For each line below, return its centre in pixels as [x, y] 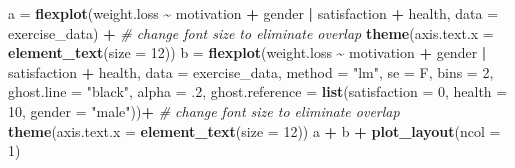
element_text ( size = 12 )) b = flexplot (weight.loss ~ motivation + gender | [247, 52]
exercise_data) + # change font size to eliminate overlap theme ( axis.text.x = [251, 32]
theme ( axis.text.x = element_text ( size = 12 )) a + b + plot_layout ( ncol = [254, 130]
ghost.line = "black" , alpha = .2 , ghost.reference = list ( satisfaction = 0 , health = [258, 91]
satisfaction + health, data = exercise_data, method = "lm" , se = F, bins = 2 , [251, 71]
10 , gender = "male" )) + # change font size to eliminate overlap [204, 110]
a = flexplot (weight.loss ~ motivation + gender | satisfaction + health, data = [253, 13]
